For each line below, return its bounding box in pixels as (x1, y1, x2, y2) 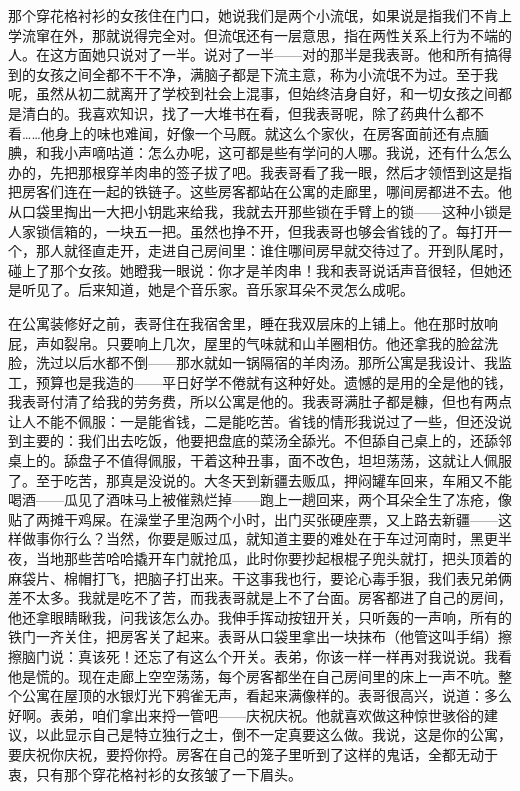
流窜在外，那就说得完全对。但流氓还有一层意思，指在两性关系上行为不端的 (21, 24, 512, 45)
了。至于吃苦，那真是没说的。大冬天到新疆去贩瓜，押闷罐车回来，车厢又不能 (8, 469, 512, 490)
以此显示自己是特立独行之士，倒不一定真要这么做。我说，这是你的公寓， (35, 724, 512, 745)
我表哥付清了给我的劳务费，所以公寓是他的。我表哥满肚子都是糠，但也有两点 (8, 391, 512, 412)
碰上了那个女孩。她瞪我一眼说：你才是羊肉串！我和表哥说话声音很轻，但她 (8, 259, 498, 280)
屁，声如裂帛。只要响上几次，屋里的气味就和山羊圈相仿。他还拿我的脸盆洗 (8, 332, 498, 353)
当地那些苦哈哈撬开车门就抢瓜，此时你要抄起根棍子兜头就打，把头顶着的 (35, 548, 512, 569)
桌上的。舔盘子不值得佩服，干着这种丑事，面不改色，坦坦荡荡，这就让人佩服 (8, 450, 512, 471)
